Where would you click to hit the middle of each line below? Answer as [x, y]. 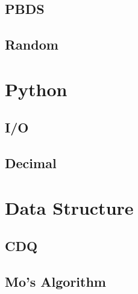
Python [36, 89]
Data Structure [69, 207]
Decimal [31, 163]
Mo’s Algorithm [55, 282]
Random [32, 44]
